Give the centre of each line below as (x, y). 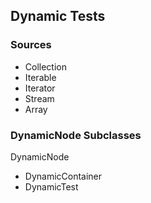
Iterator (40, 88)
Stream (39, 98)
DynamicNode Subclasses (76, 135)
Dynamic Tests (58, 16)
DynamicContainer (63, 176)
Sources (31, 45)
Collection (45, 66)
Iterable (40, 77)
